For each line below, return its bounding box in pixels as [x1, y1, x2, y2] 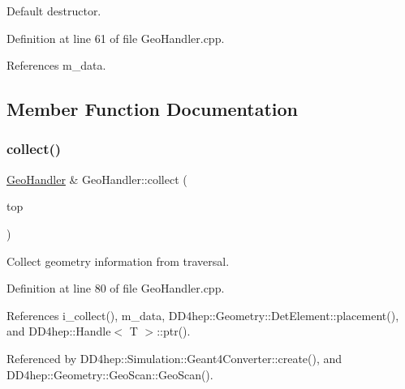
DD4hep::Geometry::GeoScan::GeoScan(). [6, 365, 213, 383]
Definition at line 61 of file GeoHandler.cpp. [6, 29, 225, 46]
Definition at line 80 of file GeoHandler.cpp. [6, 280, 225, 297]
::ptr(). [157, 323, 191, 340]
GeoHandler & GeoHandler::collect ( [6, 170, 187, 187]
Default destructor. [6, 2, 101, 19]
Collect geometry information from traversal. [6, 252, 230, 269]
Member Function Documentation [6, 96, 299, 122]
